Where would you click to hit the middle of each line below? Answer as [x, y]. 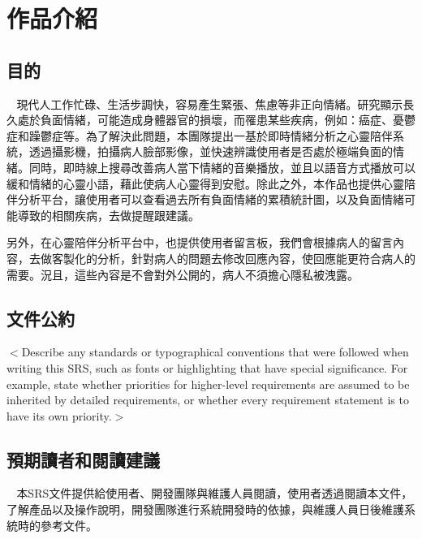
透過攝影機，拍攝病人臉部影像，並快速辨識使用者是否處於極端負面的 [211, 151]
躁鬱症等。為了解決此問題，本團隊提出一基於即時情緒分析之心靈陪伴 [211, 135]
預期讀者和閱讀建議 [83, 459]
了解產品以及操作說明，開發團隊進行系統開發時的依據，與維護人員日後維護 [205, 509]
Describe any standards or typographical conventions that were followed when [215, 352]
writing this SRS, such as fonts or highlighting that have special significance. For [207, 367]
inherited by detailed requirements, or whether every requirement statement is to [208, 400]
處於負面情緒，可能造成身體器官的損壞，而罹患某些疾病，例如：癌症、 [205, 120]
